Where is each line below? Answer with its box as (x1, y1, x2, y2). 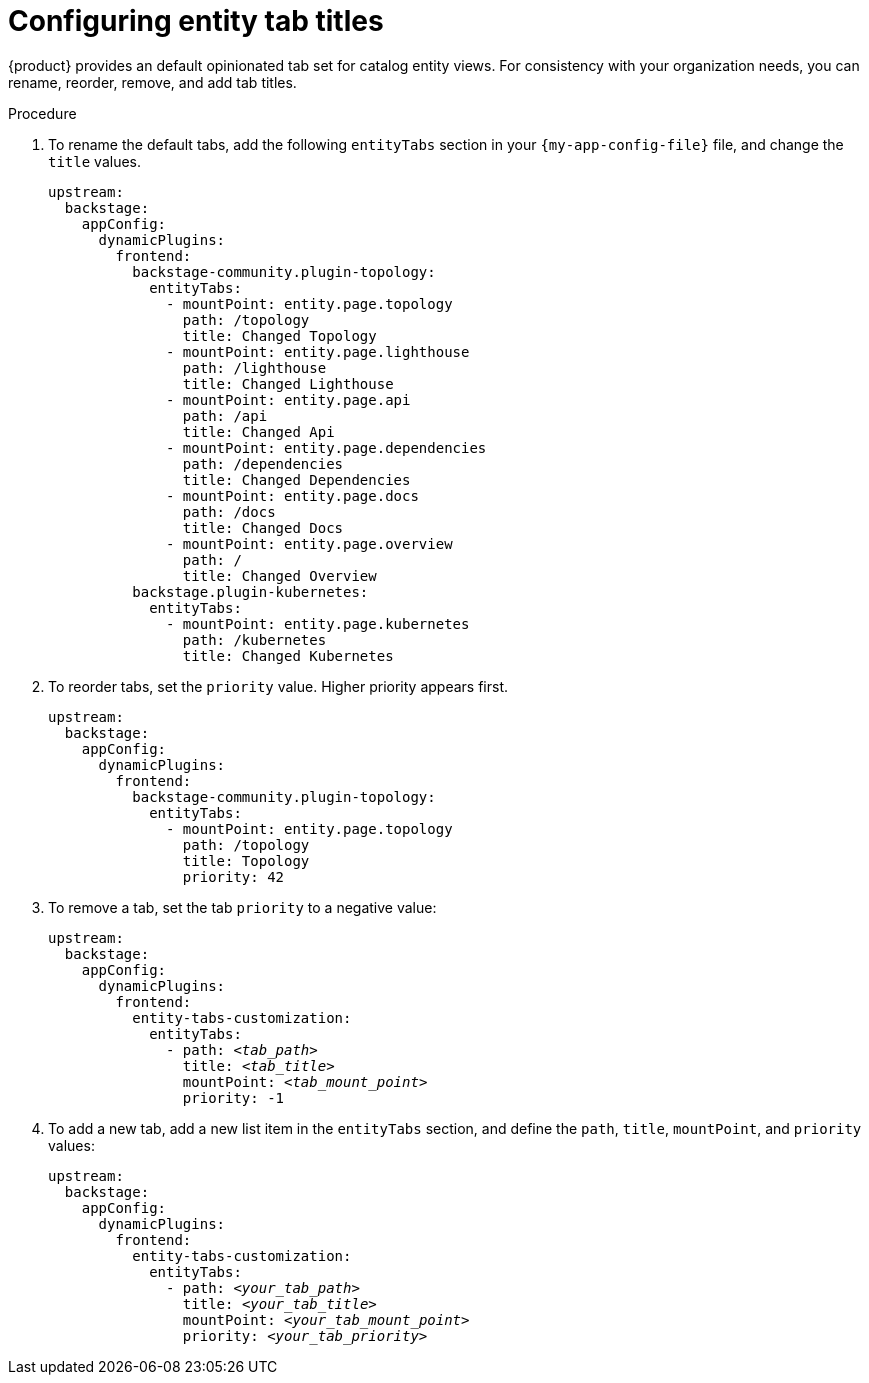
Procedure (8, 104, 77, 122)
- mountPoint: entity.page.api (166, 391, 411, 408)
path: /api (182, 407, 268, 424)
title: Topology (182, 852, 310, 869)
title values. (48, 152, 142, 170)
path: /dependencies (182, 455, 344, 472)
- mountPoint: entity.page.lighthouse (166, 343, 470, 360)
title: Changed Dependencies (182, 471, 411, 488)
